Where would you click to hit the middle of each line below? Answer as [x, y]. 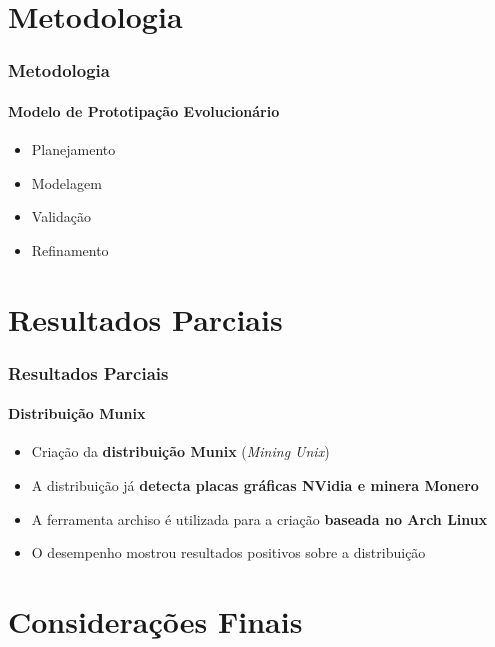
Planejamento [73, 149]
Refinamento [70, 249]
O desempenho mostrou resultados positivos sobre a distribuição [228, 552]
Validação [61, 216]
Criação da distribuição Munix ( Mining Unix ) [180, 451]
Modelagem [66, 182]
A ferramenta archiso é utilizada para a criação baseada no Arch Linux [259, 518]
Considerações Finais [155, 620]
